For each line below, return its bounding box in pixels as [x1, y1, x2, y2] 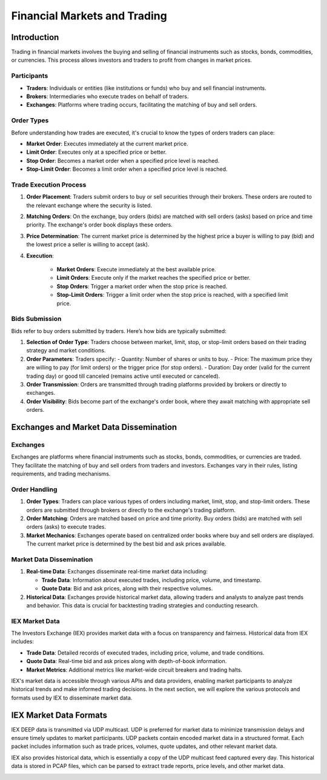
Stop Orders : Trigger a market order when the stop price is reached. [56, 282, 228, 290]
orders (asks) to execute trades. [26, 523, 107, 530]
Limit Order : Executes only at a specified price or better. [26, 148, 167, 156]
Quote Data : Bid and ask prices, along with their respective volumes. [41, 585, 213, 592]
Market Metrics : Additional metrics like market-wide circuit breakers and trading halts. [26, 666, 242, 673]
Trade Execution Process [11, 180, 87, 189]
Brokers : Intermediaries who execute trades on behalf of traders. [26, 93, 189, 100]
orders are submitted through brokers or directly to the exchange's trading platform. [26, 506, 236, 514]
